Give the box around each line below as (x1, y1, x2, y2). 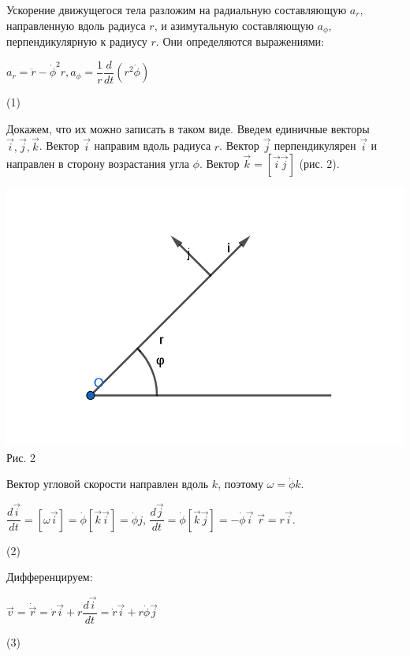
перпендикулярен (274, 137, 356, 154)
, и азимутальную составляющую (154, 17, 314, 33)
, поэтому (218, 475, 263, 492)
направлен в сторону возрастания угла (6, 155, 189, 172)
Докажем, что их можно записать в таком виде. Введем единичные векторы (6, 120, 370, 136)
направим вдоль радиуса (94, 137, 211, 154)
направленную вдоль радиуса (6, 17, 146, 33)
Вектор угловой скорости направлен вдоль (6, 475, 209, 492)
